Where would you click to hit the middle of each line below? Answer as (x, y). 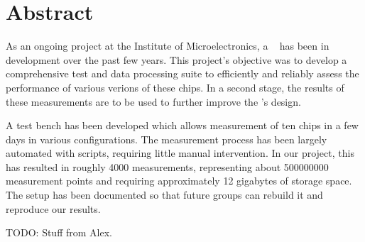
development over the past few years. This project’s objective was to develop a (176, 59)
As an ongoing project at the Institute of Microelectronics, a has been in (168, 46)
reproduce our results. (53, 208)
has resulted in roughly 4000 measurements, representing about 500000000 (167, 166)
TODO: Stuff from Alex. (59, 232)
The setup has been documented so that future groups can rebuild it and (164, 195)
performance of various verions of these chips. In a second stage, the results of (175, 87)
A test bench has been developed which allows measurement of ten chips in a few (182, 125)
